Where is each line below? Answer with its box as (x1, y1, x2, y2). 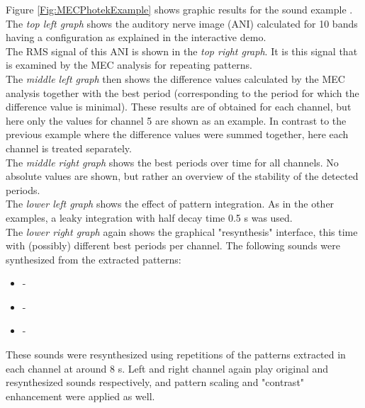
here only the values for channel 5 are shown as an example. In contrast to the (6, 113, 347, 127)
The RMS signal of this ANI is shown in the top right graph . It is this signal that (6, 43, 358, 58)
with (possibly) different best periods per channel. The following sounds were (6, 238, 340, 253)
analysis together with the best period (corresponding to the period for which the (6, 85, 359, 100)
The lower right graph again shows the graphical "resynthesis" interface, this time (6, 224, 358, 239)
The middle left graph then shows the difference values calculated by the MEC (6, 71, 345, 86)
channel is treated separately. (6, 140, 132, 155)
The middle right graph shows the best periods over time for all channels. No (6, 154, 339, 169)
